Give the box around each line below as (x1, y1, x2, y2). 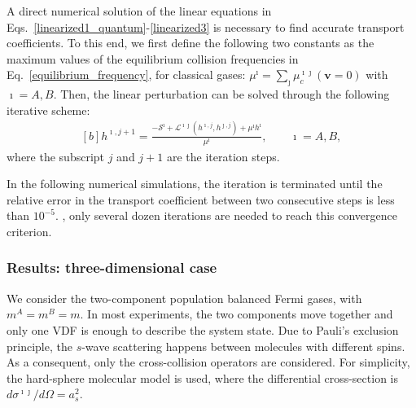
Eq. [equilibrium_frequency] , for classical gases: (7, 66, 246, 83)
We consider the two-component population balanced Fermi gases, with (7, 289, 362, 306)
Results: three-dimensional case (7, 257, 217, 278)
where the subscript (7, 147, 105, 165)
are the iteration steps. (166, 147, 280, 165)
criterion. (7, 222, 52, 239)
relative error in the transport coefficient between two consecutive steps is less (7, 191, 395, 208)
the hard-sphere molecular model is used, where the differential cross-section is (7, 369, 398, 386)
